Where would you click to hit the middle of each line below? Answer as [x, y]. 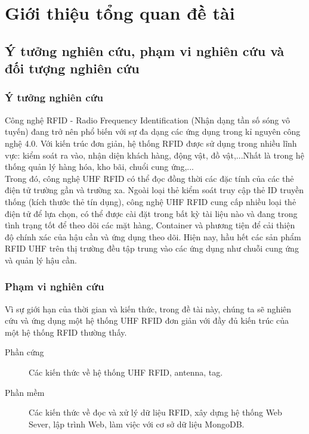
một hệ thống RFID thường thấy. [66, 332]
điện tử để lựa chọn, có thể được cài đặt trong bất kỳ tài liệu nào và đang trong [151, 213]
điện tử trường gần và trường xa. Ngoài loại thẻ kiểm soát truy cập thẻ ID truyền [154, 190]
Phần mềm [25, 392]
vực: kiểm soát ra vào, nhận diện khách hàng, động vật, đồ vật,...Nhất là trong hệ [154, 155]
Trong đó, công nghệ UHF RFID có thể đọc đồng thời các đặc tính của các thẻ [149, 178]
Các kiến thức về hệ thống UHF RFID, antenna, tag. [126, 372]
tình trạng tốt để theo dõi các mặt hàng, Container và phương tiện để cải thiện [150, 225]
